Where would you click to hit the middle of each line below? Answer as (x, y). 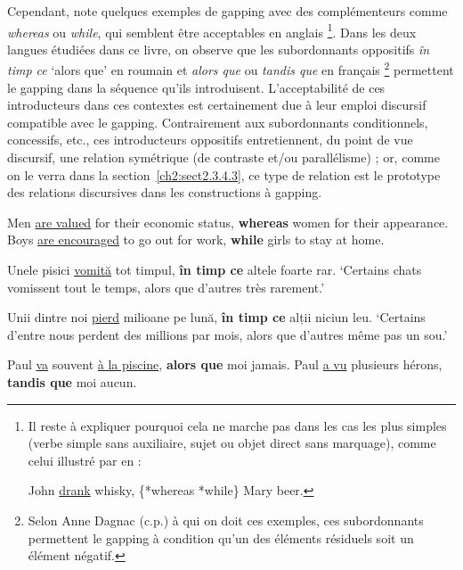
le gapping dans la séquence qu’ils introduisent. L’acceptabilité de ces (196, 87)
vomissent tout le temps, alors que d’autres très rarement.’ (166, 287)
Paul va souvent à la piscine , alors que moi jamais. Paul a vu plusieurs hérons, (225, 364)
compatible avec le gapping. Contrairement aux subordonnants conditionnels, (218, 122)
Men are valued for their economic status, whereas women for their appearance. (228, 222)
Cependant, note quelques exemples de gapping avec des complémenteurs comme (227, 11)
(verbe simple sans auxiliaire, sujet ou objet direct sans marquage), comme (232, 443)
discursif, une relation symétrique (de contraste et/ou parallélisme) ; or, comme (223, 157)
